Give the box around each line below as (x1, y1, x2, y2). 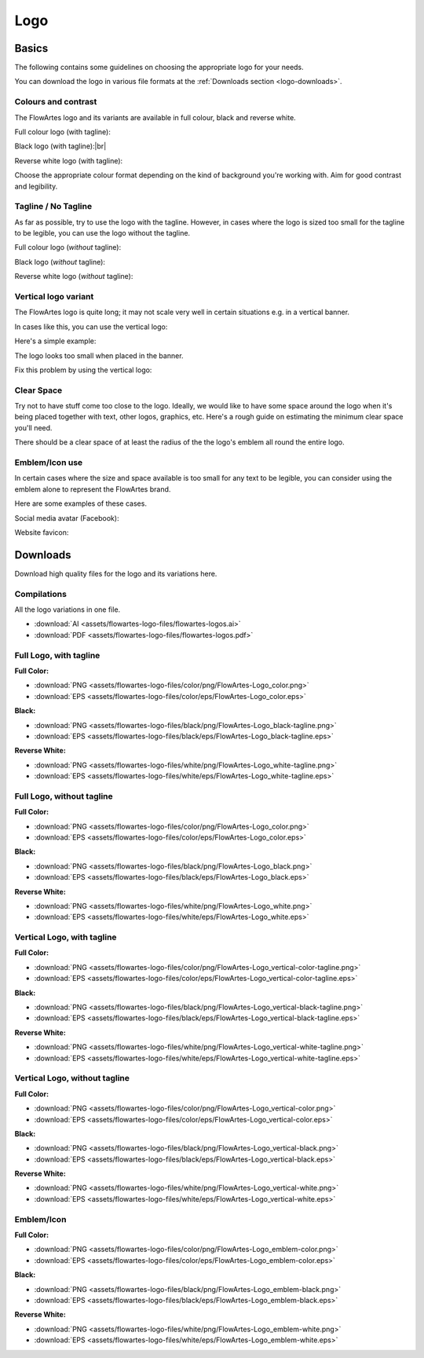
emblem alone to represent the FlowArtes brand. (14, 484, 171, 494)
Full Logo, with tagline (14, 650, 101, 661)
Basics (14, 42, 49, 55)
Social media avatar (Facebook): (14, 513, 119, 522)
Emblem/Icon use (14, 457, 83, 468)
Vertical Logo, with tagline (14, 932, 117, 943)
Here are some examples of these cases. (14, 499, 147, 508)
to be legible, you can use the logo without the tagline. (14, 229, 191, 238)
